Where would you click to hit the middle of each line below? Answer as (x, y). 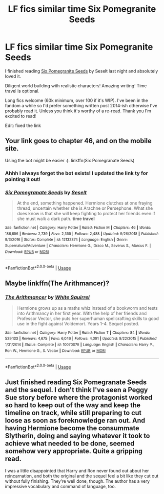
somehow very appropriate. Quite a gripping (74, 451)
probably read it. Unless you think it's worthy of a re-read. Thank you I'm (78, 111)
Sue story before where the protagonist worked (79, 398)
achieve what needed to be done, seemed (70, 444)
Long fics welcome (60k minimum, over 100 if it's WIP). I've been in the (77, 100)
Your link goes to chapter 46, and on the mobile (78, 141)
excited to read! (21, 116)
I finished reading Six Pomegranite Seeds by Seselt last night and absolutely (82, 71)
